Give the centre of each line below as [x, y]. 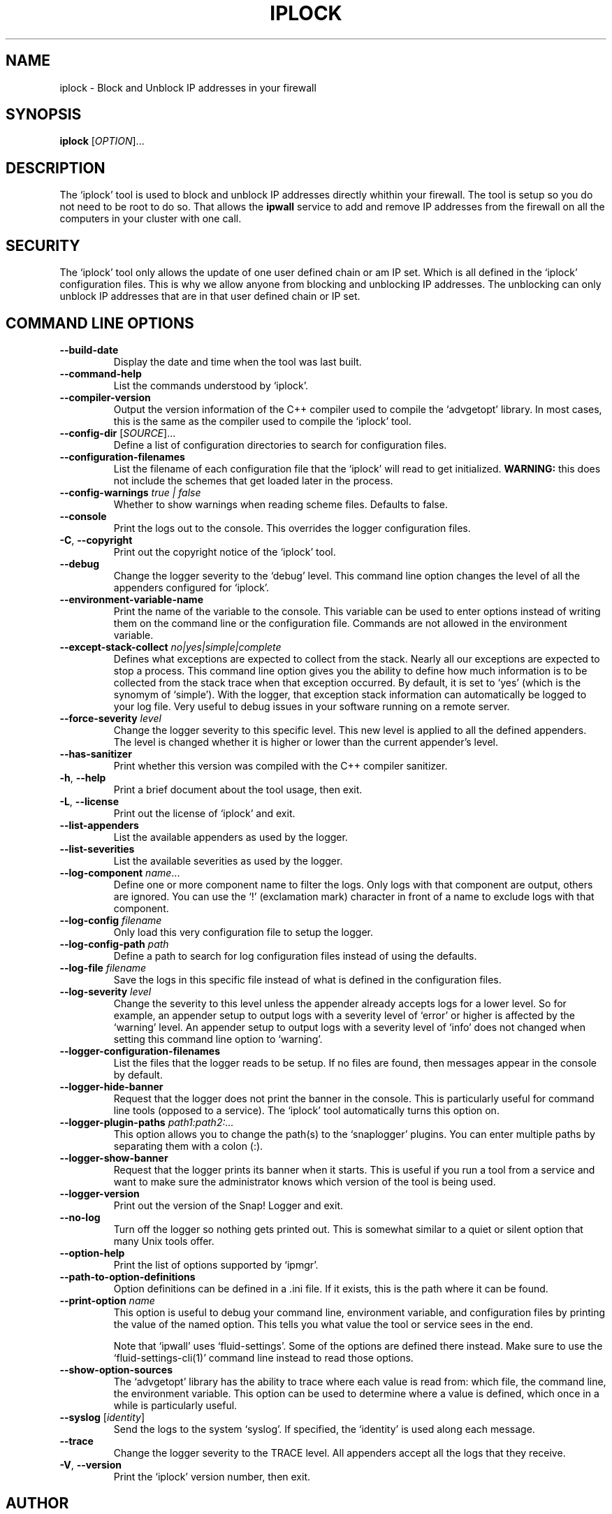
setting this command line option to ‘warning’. [218, 1039]
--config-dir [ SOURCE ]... [118, 433]
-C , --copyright [96, 540]
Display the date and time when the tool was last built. [238, 361]
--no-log [80, 1217]
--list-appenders [99, 825]
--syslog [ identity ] [102, 1417]
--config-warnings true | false [130, 492]
